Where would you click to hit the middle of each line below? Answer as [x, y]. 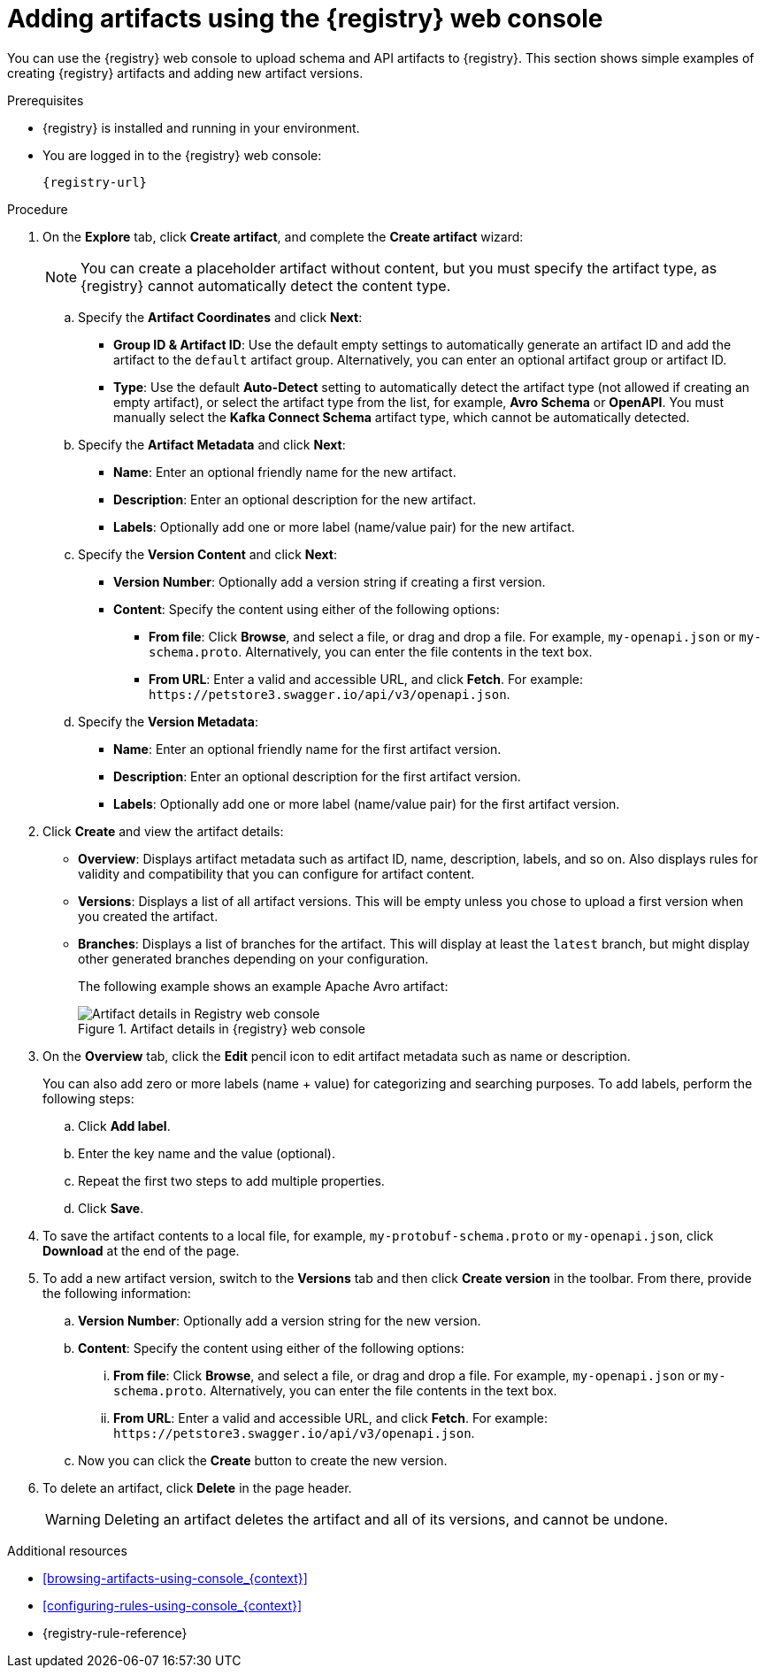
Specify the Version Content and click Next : [208, 554]
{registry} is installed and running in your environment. [201, 127]
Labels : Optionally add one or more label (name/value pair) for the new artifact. [344, 526]
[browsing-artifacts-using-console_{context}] [175, 1578]
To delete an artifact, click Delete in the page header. [197, 1487]
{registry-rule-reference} [115, 1633]
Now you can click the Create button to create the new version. [263, 1460]
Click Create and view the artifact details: [163, 831]
